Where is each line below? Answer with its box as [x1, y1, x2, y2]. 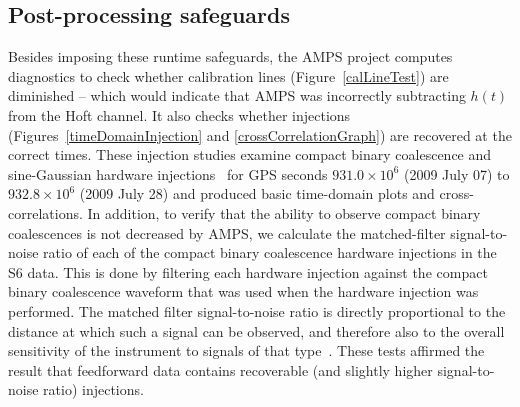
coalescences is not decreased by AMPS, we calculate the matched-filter [8, 222, 446, 243]
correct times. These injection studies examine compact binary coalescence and [8, 144, 492, 165]
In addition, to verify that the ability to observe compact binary [87, 202, 481, 223]
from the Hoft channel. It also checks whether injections [8, 104, 351, 125]
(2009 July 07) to [403, 163, 510, 184]
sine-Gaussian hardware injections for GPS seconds [8, 163, 328, 184]
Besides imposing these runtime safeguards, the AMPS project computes [8, 46, 453, 67]
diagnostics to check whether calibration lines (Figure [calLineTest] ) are [8, 65, 449, 86]
